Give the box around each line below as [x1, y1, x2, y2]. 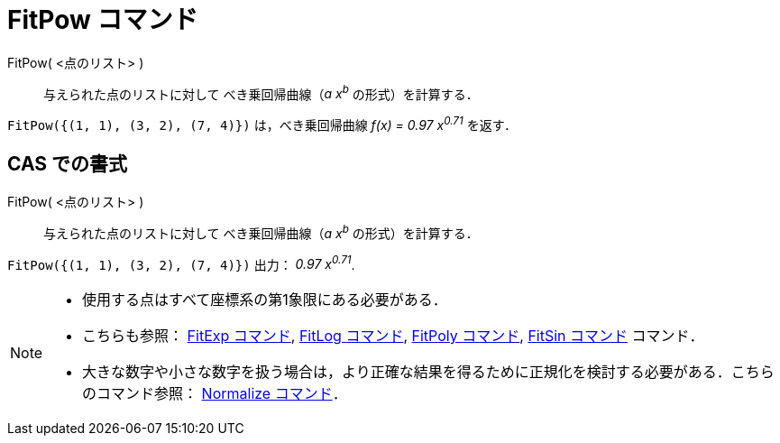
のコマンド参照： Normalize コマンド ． [82, 384, 347, 403]
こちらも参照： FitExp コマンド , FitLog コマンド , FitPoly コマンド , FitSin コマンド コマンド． [82, 327, 704, 346]
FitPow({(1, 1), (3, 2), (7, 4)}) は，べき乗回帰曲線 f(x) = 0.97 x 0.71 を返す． [7, 115, 518, 134]
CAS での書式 [7, 152, 128, 176]
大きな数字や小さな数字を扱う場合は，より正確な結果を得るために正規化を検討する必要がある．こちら [82, 363, 775, 382]
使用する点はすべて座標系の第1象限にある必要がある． [82, 291, 447, 309]
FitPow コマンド [7, 5, 198, 35]
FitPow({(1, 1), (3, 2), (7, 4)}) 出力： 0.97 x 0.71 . [7, 254, 355, 272]
